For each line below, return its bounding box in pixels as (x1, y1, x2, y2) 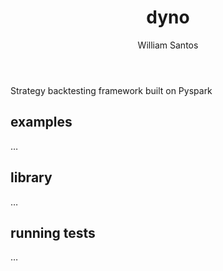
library (10, 169, 53, 186)
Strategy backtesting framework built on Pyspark (10, 84, 213, 96)
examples (10, 114, 73, 131)
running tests (10, 224, 96, 241)
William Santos (137, 39, 199, 51)
